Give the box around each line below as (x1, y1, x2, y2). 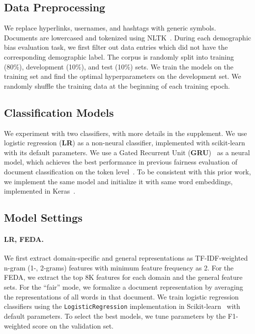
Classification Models (4, 104, 114, 120)
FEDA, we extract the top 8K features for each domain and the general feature (4, 272, 243, 282)
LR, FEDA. (4, 234, 44, 244)
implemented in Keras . (4, 186, 76, 196)
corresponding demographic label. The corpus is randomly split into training (4, 51, 234, 62)
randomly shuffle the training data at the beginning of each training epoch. (4, 80, 230, 91)
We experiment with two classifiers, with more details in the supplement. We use (4, 128, 247, 138)
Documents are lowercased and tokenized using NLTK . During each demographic (4, 32, 252, 42)
